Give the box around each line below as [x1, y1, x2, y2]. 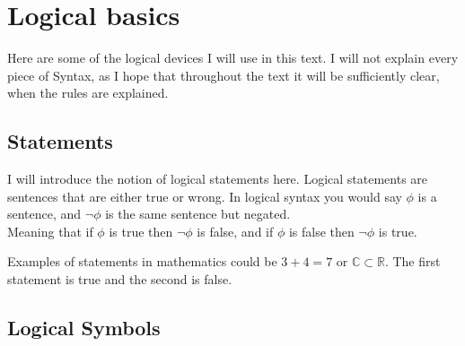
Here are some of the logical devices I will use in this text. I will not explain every [7, 48, 459, 67]
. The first [384, 252, 441, 271]
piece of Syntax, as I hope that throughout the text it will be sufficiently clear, [7, 65, 440, 84]
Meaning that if [7, 221, 93, 240]
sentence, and [7, 204, 82, 223]
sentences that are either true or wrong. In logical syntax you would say [7, 186, 402, 205]
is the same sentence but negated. [105, 204, 291, 223]
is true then [109, 221, 173, 240]
